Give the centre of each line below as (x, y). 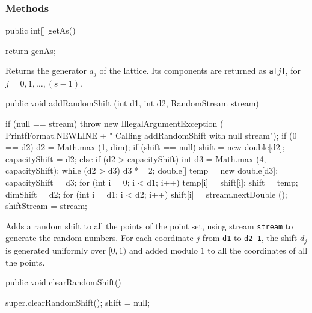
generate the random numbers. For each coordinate (99, 238)
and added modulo (163, 250)
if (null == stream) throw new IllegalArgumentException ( (115, 123)
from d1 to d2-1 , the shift (250, 238)
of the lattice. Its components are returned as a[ (188, 71)
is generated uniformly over (56, 250)
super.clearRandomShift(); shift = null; (78, 302)
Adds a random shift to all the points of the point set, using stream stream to (149, 226)
